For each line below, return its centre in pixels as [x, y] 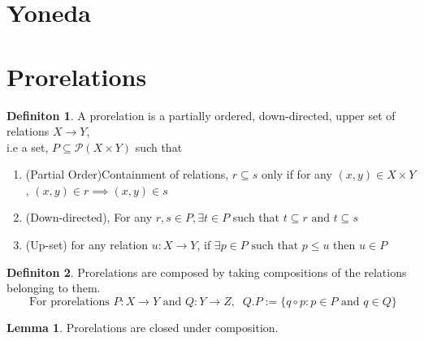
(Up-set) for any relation [87, 245]
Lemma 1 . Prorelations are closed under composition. [143, 327]
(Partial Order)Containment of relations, [127, 174]
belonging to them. [54, 288]
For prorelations [69, 302]
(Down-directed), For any [89, 217]
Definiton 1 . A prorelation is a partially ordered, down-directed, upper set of [201, 115]
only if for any [297, 174]
